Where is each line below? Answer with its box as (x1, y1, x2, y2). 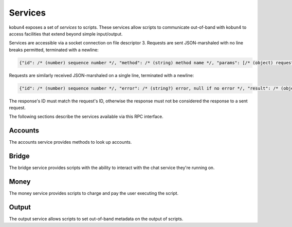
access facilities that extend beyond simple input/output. (9, 31, 123, 37)
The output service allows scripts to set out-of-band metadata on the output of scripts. (9, 216, 183, 222)
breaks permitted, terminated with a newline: (9, 47, 99, 53)
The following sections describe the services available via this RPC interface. (9, 113, 164, 119)
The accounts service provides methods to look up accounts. (9, 139, 132, 145)
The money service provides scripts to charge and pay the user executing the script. (9, 190, 179, 196)
